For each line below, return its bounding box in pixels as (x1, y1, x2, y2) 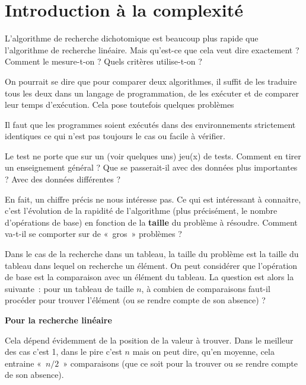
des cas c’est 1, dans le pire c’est (5, 345, 122, 358)
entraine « (5, 357, 42, 369)
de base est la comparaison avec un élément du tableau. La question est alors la (5, 271, 294, 283)
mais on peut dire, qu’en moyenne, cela (132, 345, 275, 358)
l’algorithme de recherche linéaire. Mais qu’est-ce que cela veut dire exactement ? (5, 43, 299, 56)
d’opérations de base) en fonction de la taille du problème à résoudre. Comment (5, 216, 298, 228)
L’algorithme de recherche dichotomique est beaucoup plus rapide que (5, 32, 259, 44)
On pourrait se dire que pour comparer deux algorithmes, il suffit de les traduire (5, 75, 297, 87)
